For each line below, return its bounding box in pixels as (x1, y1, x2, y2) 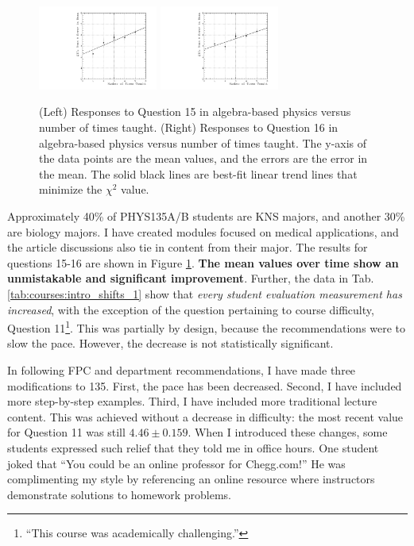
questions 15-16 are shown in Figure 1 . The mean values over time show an (7, 254, 399, 271)
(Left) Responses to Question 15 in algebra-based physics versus (39, 103, 351, 120)
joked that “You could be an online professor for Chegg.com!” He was (7, 455, 346, 471)
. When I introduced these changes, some (188, 424, 388, 440)
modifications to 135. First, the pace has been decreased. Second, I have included (7, 377, 402, 394)
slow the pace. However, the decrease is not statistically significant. (7, 335, 334, 352)
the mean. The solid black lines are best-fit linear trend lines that (39, 165, 358, 182)
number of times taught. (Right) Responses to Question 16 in (39, 119, 339, 136)
